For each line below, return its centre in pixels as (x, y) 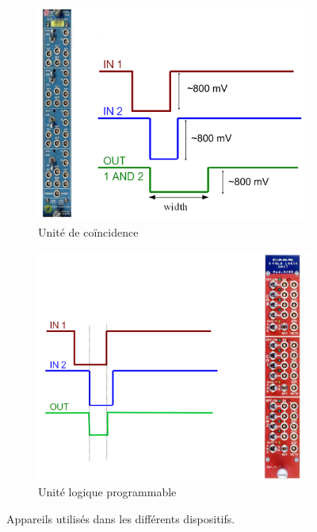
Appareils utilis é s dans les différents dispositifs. (121, 519)
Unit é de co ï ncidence (88, 232)
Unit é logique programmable (107, 492)
